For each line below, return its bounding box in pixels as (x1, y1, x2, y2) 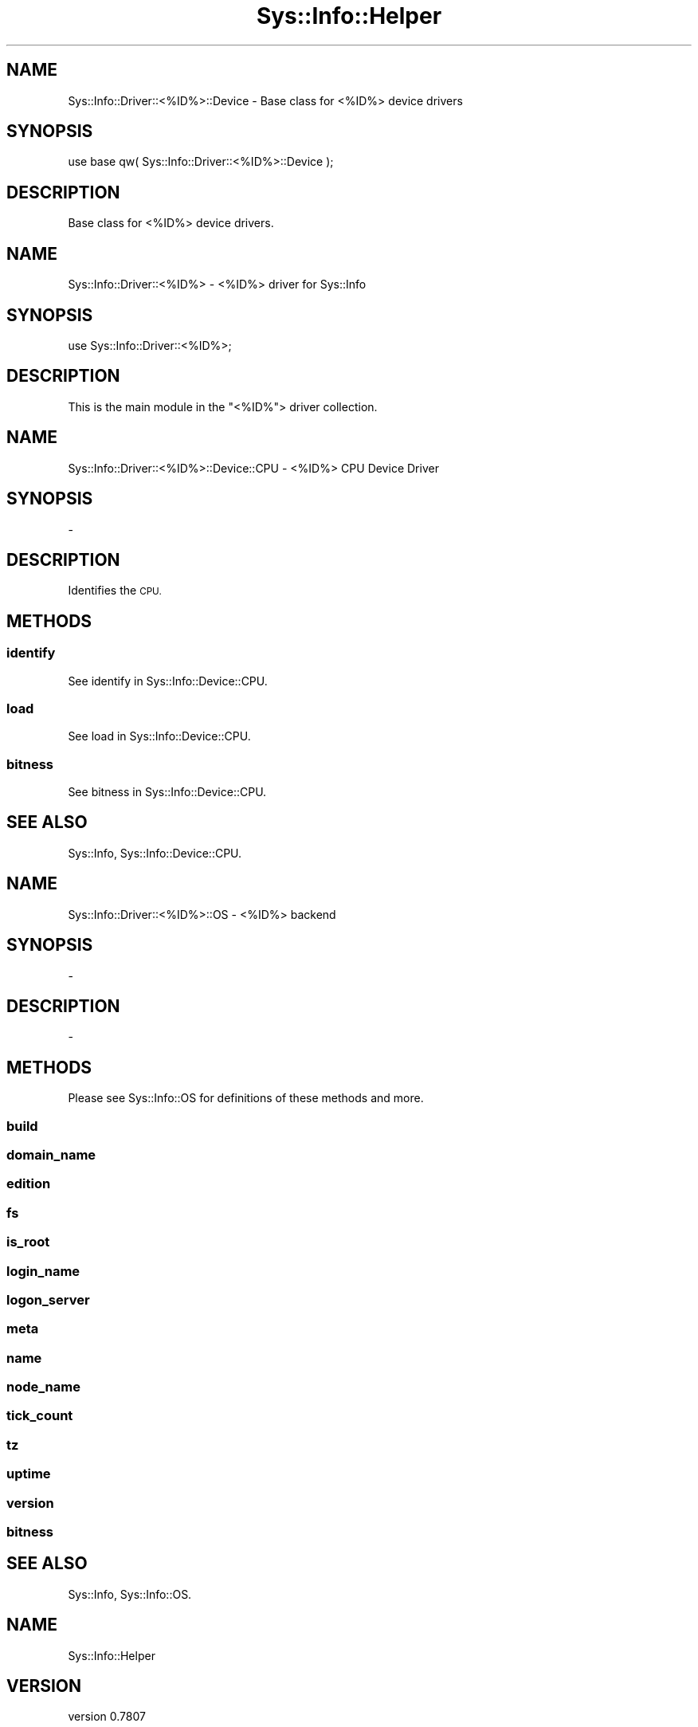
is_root (6, 1234, 50, 1250)
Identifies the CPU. (68, 583, 162, 598)
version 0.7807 (68, 1709, 146, 1724)
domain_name (6, 1147, 96, 1164)
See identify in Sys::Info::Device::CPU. (68, 673, 268, 688)
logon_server (6, 1291, 90, 1308)
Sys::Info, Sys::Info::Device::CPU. (68, 846, 242, 860)
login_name (6, 1262, 80, 1279)
